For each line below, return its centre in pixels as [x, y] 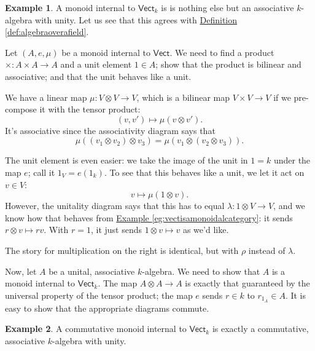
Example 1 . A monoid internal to [70, 7]
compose [21, 109]
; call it [41, 172]
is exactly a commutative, [260, 329]
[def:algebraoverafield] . [47, 32]
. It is [296, 295]
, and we [289, 206]
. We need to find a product [222, 52]
